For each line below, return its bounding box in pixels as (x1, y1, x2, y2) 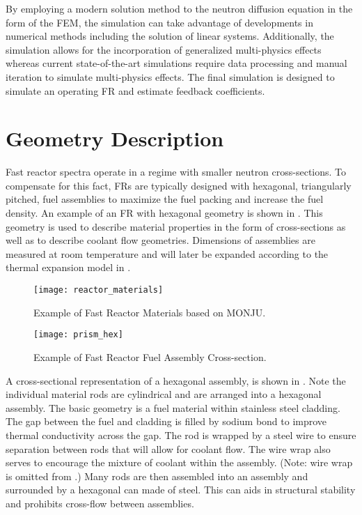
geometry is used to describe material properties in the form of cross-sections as (6, 219, 346, 233)
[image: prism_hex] (33, 330, 123, 340)
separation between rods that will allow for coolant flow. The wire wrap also (6, 441, 331, 456)
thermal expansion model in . (6, 260, 131, 275)
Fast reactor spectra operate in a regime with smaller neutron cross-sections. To (6, 164, 347, 179)
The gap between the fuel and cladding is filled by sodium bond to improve (6, 414, 327, 429)
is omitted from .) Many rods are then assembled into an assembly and (6, 468, 308, 483)
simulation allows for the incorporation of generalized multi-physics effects (6, 42, 322, 56)
